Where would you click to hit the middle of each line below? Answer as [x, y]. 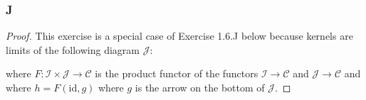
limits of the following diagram [73, 49]
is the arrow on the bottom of [200, 87]
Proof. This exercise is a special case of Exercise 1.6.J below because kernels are [179, 36]
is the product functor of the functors [177, 73]
